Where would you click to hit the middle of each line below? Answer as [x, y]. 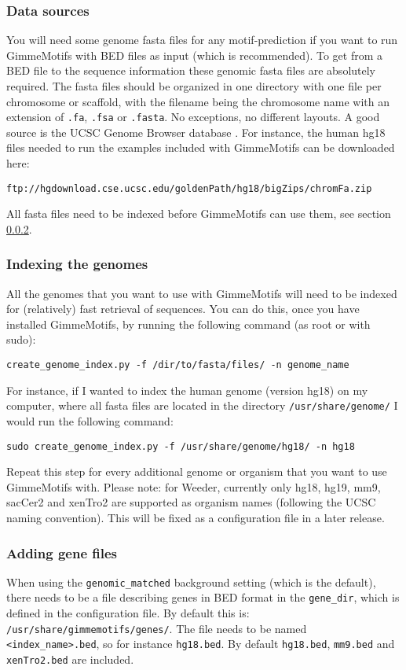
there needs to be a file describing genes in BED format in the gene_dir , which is [203, 597]
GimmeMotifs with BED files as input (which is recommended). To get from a [194, 55]
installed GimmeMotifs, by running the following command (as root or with [188, 324]
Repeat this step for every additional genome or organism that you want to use [197, 471]
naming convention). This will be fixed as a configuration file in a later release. [196, 517]
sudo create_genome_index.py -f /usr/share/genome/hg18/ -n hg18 [181, 446]
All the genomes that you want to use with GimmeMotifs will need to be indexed [202, 293]
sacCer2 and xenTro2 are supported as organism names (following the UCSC [191, 502]
